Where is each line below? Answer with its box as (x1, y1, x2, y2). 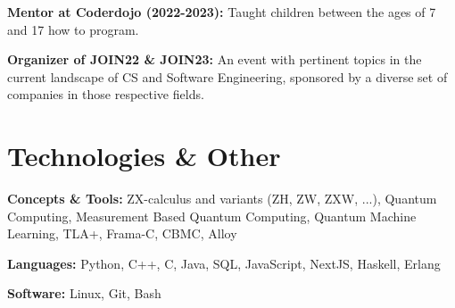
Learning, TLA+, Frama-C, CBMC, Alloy (7, 224, 237, 243)
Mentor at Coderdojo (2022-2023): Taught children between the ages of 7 (7, 3, 436, 21)
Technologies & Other (7, 137, 281, 174)
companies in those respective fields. (7, 85, 204, 104)
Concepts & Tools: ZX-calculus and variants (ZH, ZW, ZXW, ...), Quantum (7, 189, 437, 208)
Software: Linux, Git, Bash (7, 284, 161, 303)
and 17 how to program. (7, 20, 139, 38)
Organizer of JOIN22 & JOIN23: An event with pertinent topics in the (7, 50, 422, 69)
